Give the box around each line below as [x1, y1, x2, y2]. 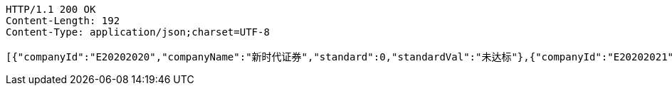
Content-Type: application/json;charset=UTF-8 [6, 26, 270, 38]
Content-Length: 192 [6, 15, 120, 26]
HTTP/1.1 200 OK [6, 4, 96, 15]
